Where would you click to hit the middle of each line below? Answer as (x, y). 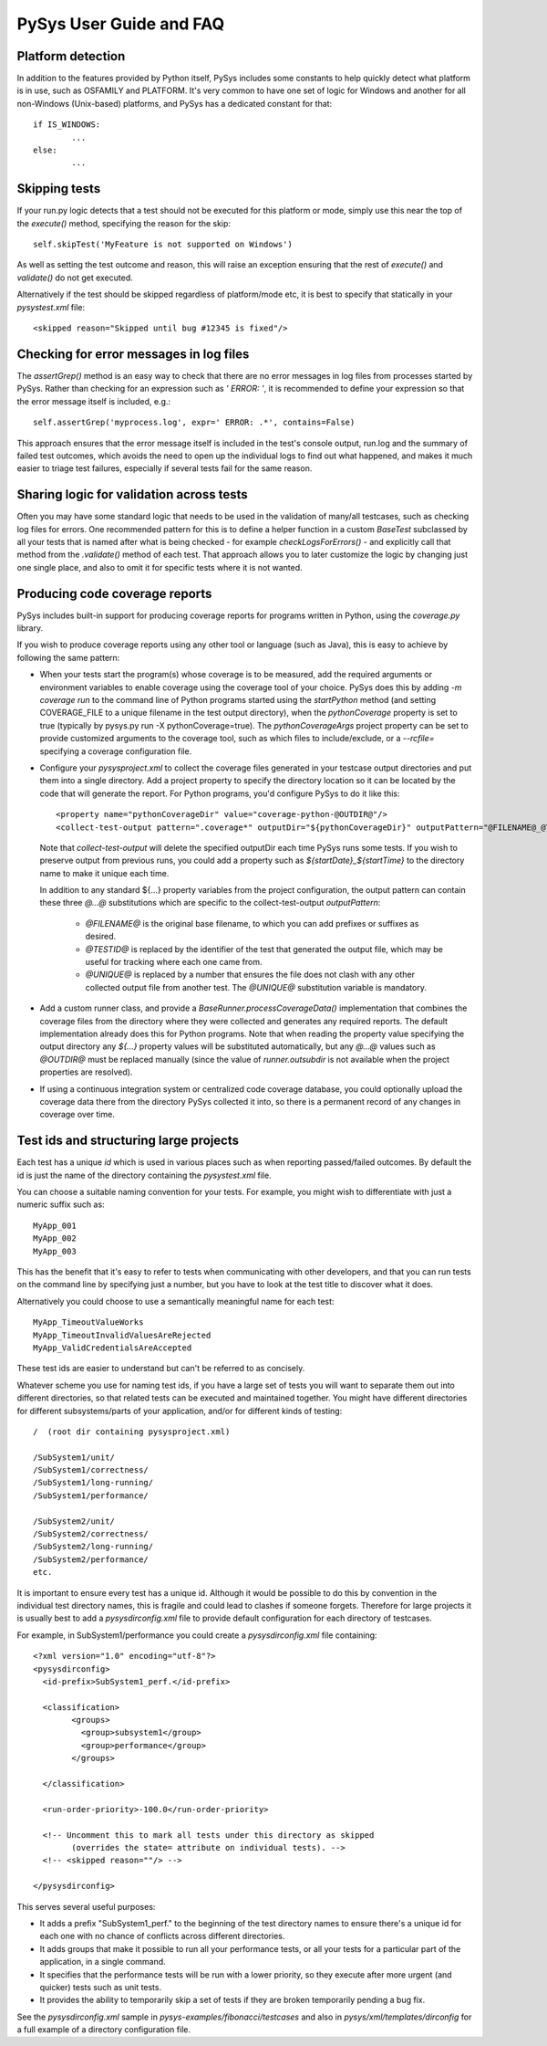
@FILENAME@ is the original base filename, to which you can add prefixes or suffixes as (252, 923)
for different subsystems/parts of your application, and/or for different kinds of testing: (180, 1411)
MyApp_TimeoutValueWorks (88, 1322)
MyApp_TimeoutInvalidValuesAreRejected (122, 1335)
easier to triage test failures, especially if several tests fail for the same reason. (165, 468)
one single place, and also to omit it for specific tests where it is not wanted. (160, 567)
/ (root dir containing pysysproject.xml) (132, 1432)
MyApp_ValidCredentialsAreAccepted (113, 1348)
